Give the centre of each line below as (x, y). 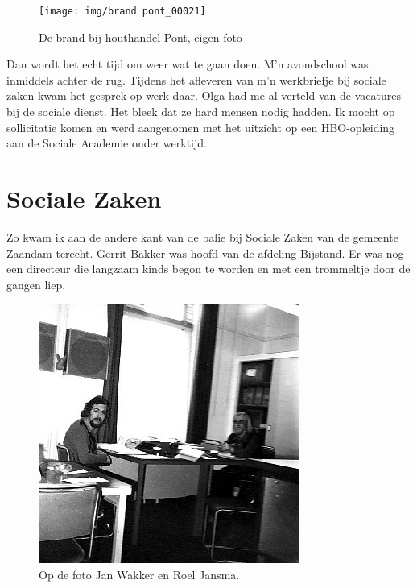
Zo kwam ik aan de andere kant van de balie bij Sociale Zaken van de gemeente (202, 236)
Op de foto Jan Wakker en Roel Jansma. (139, 574)
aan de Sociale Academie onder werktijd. (107, 143)
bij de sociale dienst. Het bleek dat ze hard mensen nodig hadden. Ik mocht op (201, 112)
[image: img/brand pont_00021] (122, 11)
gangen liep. (36, 284)
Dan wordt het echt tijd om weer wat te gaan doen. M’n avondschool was (188, 64)
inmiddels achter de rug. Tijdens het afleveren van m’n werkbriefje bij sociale (196, 79)
